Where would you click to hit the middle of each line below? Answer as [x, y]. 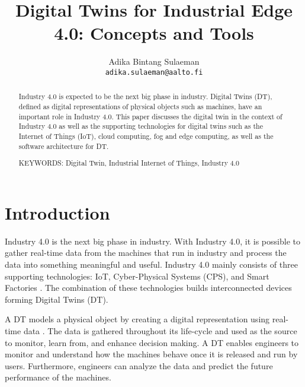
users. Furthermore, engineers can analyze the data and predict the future [139, 365]
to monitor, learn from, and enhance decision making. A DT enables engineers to [152, 342]
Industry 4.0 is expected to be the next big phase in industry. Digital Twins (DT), [145, 96]
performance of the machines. [58, 377]
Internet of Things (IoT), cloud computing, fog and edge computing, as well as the [146, 136]
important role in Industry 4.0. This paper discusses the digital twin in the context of [150, 116]
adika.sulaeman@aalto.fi [154, 72]
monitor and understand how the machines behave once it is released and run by [151, 354]
